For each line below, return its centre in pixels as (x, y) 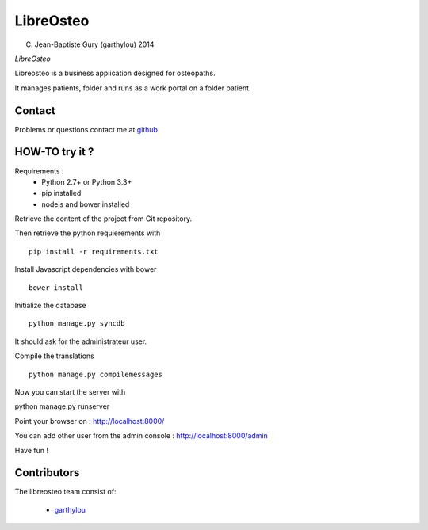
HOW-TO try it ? (54, 152)
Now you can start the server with (70, 392)
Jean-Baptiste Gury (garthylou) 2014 (94, 44)
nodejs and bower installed (86, 204)
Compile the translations (54, 356)
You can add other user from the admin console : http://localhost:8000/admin (141, 436)
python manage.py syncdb (77, 324)
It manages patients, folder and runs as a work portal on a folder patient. (133, 88)
